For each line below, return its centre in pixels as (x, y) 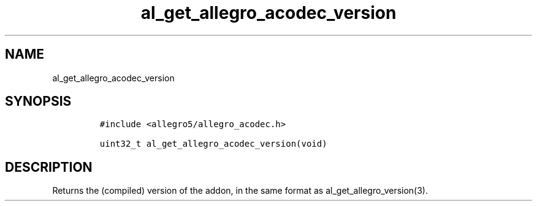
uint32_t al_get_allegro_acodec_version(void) (213, 144)
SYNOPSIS (38, 101)
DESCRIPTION (49, 167)
